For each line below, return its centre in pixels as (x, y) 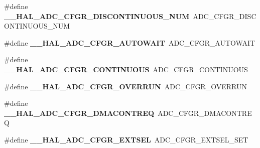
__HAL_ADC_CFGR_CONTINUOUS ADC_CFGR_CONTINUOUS (126, 69)
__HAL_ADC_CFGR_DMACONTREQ (79, 113)
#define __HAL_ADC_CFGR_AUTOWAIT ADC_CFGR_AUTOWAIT (130, 42)
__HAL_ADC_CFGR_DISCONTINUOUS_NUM (97, 16)
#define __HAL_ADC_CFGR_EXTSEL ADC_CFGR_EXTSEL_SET (126, 139)
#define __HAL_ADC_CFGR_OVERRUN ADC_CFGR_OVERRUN (125, 86)
